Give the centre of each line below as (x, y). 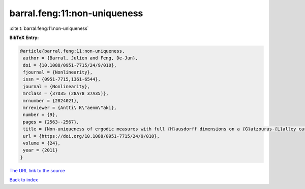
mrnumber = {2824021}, (51, 101)
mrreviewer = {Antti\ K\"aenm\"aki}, (70, 108)
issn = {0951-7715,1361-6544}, (62, 79)
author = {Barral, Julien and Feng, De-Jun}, (81, 58)
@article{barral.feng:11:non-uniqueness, (72, 51)
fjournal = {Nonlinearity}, (58, 72)
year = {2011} (40, 150)
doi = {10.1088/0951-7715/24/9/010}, (70, 65)
